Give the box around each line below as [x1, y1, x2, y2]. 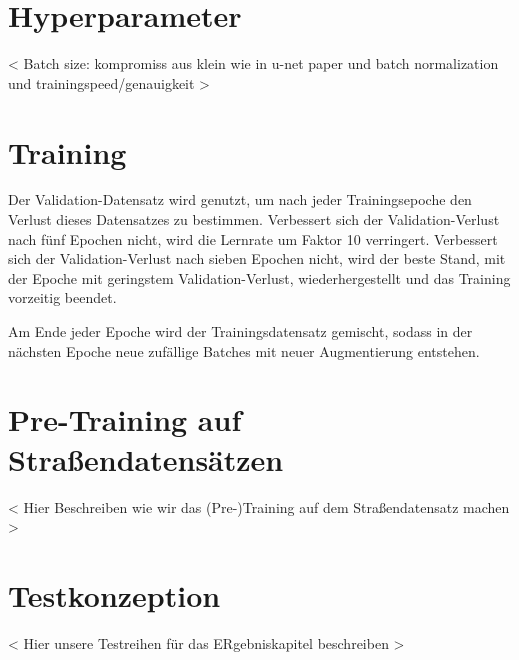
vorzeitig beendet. [8, 287, 117, 308]
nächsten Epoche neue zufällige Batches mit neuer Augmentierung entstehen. [8, 340, 480, 361]
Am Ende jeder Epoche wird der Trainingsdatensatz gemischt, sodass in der [8, 321, 473, 341]
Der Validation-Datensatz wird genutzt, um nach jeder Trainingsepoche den [8, 189, 472, 210]
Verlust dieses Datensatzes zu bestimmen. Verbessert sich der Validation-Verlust [8, 209, 500, 230]
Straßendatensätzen [8, 438, 284, 479]
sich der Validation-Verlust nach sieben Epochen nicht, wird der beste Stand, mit [8, 248, 506, 269]
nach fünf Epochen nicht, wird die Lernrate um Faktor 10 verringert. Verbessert [8, 228, 498, 249]
